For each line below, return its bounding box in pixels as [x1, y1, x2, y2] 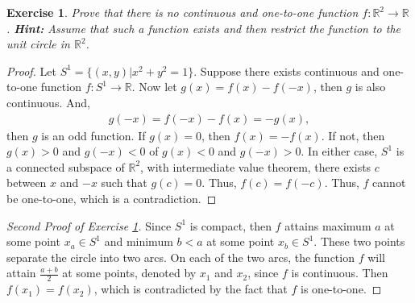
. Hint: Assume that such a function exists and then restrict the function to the [6, 19, 401, 36]
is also [355, 78, 386, 95]
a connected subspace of [6, 158, 125, 175]
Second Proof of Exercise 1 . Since [6, 217, 172, 234]
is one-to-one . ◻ [301, 280, 382, 297]
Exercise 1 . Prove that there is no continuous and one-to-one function [6, 4, 359, 20]
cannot [372, 174, 406, 191]
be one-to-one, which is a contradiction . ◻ [6, 189, 217, 206]
